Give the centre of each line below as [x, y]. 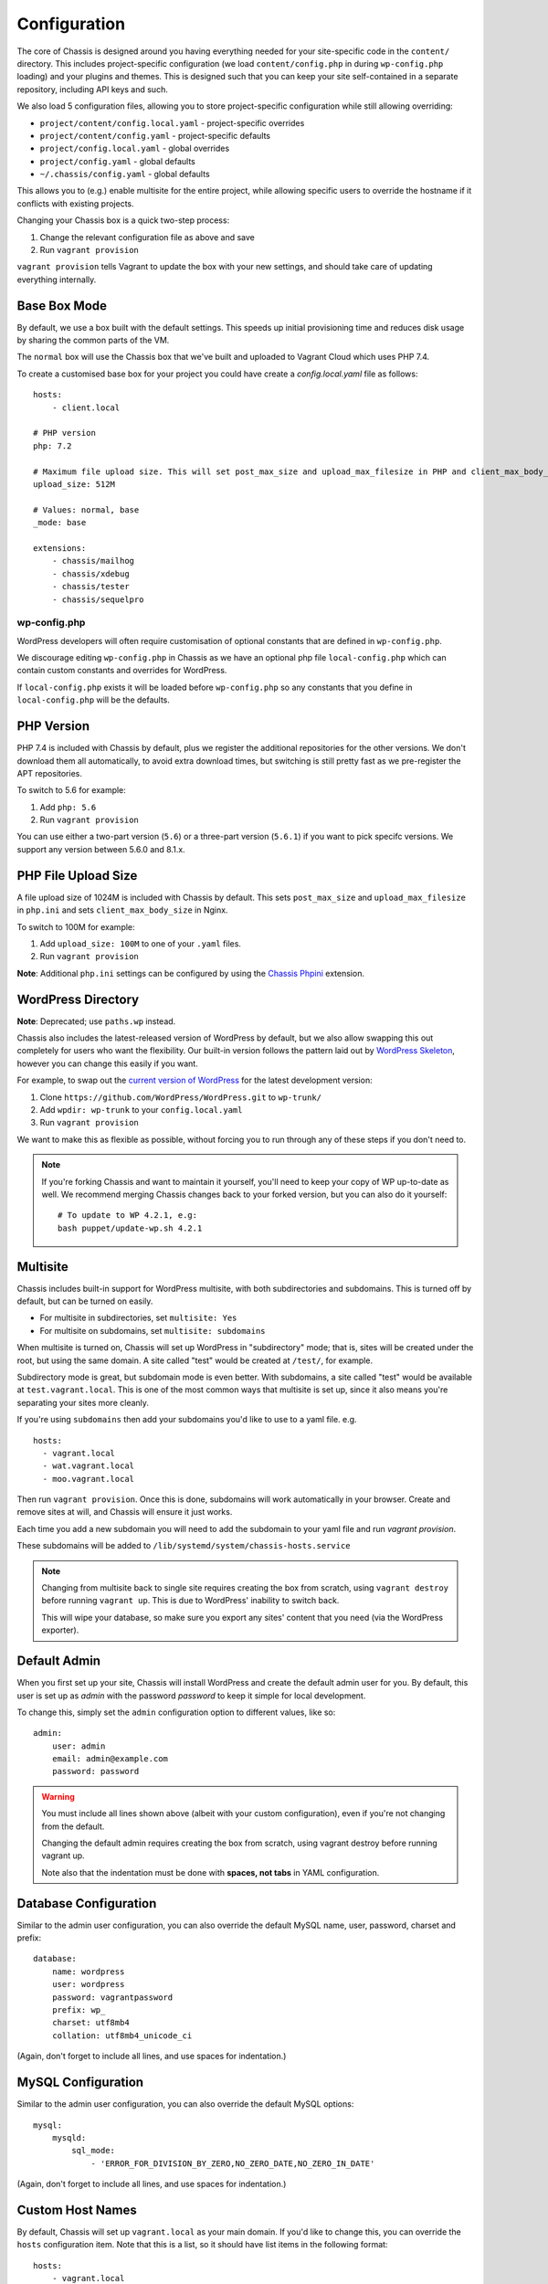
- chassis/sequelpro [98, 599]
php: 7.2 [53, 446]
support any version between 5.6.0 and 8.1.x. [101, 849]
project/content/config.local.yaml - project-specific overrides [172, 122]
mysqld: [69, 2137]
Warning [58, 1796]
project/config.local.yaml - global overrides [135, 148]
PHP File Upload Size [77, 876]
